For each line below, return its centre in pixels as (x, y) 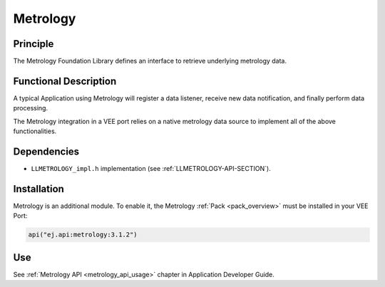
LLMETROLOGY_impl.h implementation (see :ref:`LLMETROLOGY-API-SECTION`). (151, 169)
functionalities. (35, 131)
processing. (31, 108)
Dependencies (46, 151)
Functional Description (65, 81)
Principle (34, 44)
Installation (38, 189)
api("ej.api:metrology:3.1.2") (83, 235)
